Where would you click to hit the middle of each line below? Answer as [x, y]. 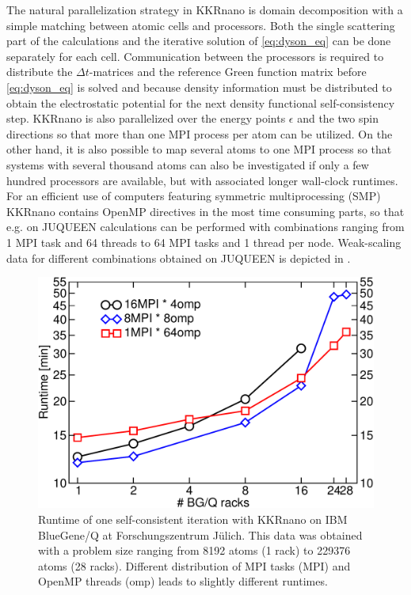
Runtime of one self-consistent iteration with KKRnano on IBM [193, 519]
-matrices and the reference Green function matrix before [228, 72]
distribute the [40, 72]
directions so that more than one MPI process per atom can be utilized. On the [200, 133]
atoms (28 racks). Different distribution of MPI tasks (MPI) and [194, 565]
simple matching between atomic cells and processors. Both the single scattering [201, 25]
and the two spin [338, 118]
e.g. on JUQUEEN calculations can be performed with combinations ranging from [205, 227]
